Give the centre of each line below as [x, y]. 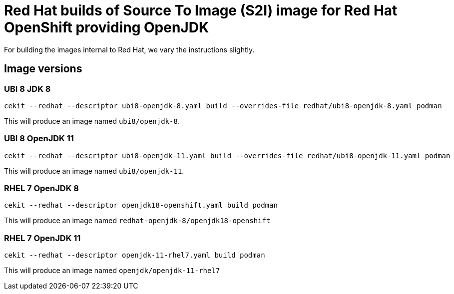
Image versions [43, 69]
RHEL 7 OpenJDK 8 [41, 188]
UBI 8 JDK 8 [27, 89]
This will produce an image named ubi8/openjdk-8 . [92, 121]
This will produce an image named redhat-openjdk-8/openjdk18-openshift [137, 221]
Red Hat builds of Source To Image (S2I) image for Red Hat [201, 10]
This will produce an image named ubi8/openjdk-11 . [94, 171]
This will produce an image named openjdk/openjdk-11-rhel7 [112, 271]
